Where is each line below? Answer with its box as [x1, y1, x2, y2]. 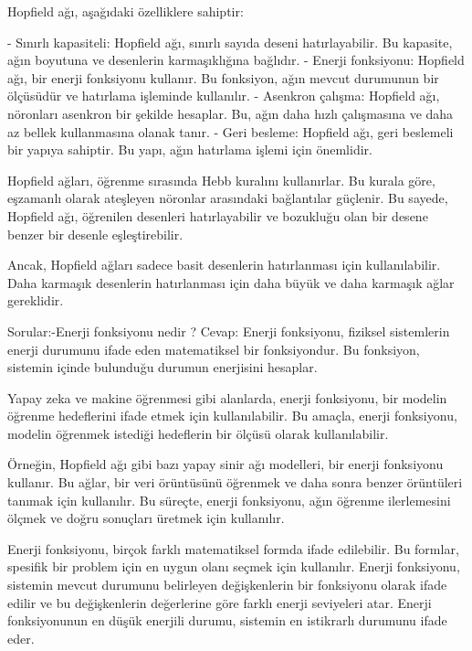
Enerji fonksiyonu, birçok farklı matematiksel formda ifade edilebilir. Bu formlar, [7, 539, 459, 558]
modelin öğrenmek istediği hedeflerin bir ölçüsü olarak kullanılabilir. [7, 423, 389, 443]
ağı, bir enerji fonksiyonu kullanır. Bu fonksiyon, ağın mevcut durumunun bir [7, 68, 439, 87]
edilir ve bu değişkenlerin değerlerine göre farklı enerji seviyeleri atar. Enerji [7, 592, 432, 612]
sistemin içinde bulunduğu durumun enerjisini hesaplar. [7, 358, 318, 377]
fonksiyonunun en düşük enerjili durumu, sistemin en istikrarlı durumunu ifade [7, 611, 447, 630]
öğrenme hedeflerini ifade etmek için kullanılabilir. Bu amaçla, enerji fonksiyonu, [7, 406, 457, 425]
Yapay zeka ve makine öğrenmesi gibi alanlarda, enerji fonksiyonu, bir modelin [7, 388, 447, 407]
